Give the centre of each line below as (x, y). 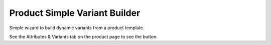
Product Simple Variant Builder (75, 13)
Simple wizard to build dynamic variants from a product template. (77, 28)
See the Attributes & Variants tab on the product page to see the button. (83, 37)
